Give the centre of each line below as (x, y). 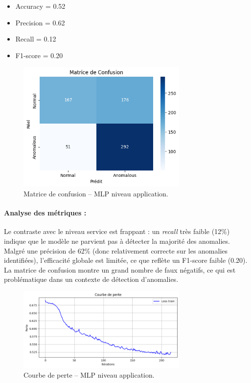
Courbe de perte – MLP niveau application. (89, 374)
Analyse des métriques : (45, 213)
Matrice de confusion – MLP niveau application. (96, 194)
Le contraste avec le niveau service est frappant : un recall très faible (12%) (117, 231)
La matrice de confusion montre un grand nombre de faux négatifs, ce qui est (120, 269)
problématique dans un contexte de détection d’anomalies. (91, 279)
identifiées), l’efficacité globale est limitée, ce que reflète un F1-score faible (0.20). (126, 260)
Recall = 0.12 (36, 39)
